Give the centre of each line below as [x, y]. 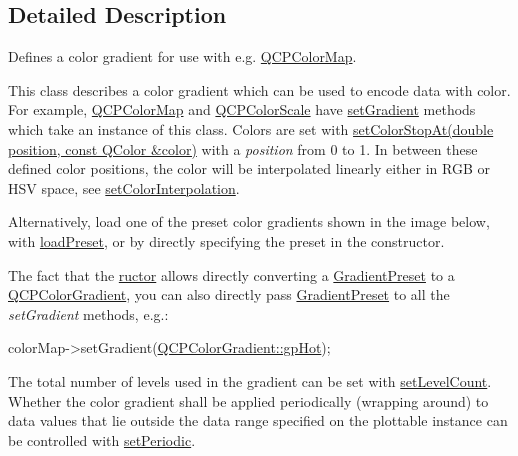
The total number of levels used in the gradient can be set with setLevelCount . [250, 380]
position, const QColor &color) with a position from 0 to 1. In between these [243, 148]
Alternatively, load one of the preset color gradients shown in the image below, [249, 221]
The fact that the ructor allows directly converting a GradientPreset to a [231, 274]
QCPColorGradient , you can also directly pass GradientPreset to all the [229, 294]
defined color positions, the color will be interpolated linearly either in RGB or [249, 168]
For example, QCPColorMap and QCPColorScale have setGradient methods [242, 109]
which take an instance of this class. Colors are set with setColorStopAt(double [251, 128]
